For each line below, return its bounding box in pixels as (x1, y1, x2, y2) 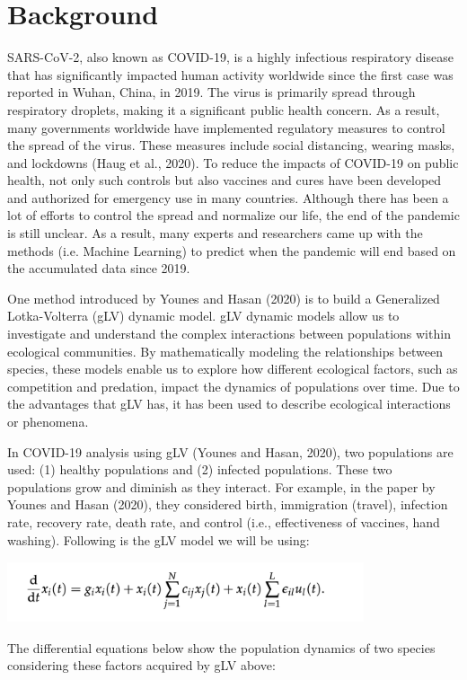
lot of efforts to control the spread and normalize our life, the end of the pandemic (7, 206, 460, 225)
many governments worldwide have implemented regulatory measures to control (7, 118, 445, 137)
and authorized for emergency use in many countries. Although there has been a (7, 188, 449, 207)
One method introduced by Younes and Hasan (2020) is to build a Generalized (7, 288, 440, 307)
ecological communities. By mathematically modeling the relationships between (7, 341, 443, 360)
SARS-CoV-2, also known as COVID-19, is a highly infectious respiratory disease (7, 48, 454, 66)
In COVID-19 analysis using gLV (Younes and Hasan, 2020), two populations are (7, 442, 454, 461)
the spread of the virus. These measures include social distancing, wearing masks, (7, 136, 455, 155)
